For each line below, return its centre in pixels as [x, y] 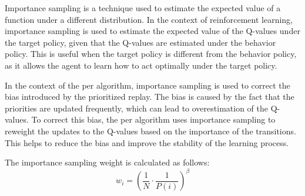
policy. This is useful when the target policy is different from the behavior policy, [151, 54]
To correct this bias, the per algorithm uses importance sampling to [153, 119]
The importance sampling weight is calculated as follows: [107, 162]
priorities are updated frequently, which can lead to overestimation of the [136, 108]
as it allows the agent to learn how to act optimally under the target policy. [141, 65]
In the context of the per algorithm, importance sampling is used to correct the [148, 85]
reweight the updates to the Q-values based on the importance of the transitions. [150, 131]
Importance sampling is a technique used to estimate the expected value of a [143, 8]
